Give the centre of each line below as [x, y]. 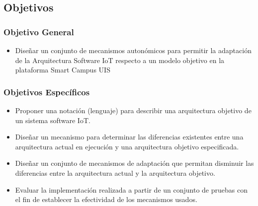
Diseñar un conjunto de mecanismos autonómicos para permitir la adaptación [133, 50]
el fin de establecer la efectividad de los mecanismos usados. [106, 199]
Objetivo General [39, 32]
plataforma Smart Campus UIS [63, 70]
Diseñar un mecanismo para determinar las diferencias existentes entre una [129, 137]
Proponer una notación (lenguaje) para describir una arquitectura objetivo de [133, 110]
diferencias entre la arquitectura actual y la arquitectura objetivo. [115, 172]
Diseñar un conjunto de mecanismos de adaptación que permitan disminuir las [134, 163]
